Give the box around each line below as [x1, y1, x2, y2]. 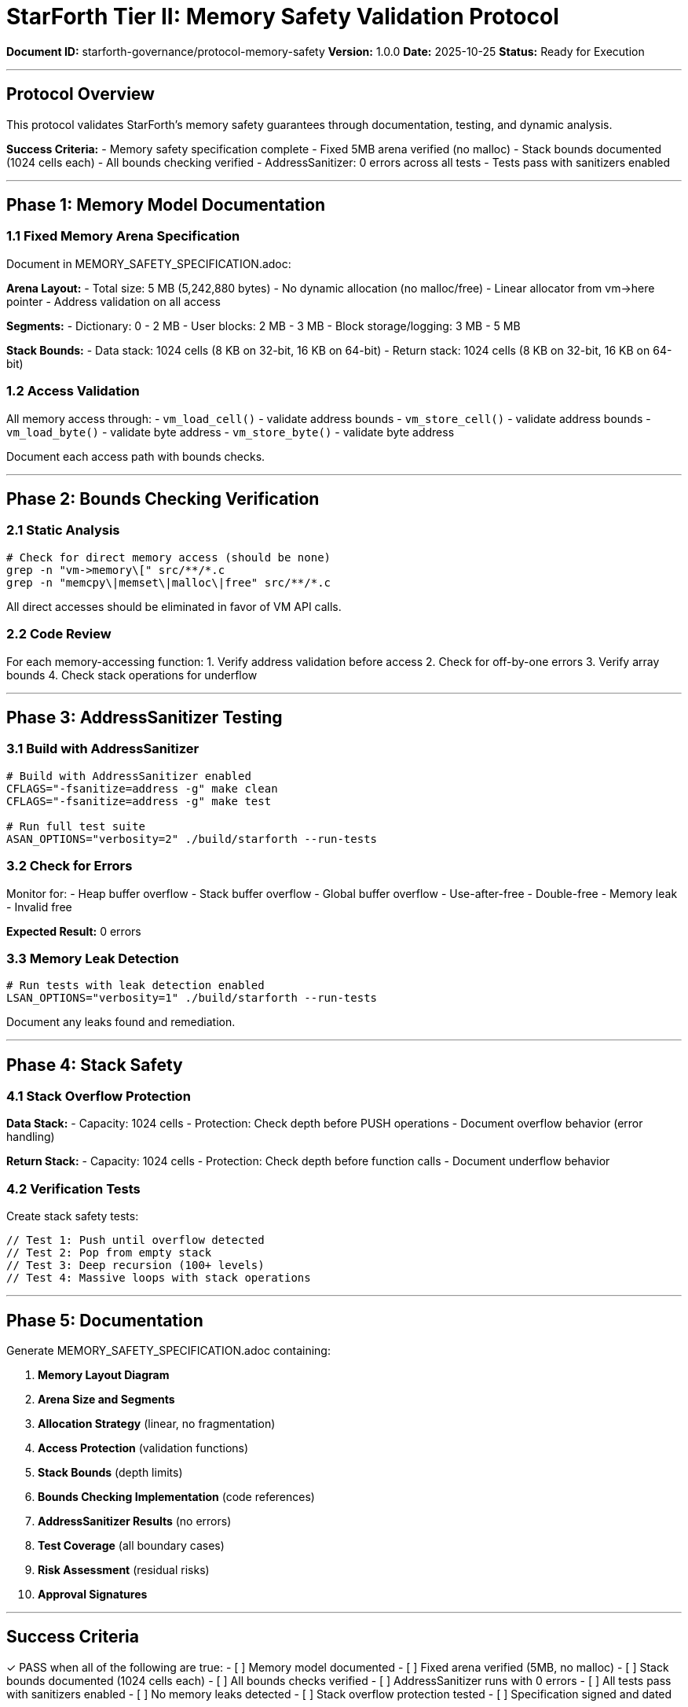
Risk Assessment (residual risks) [38, 1563, 210, 1577]
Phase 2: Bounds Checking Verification [6, 488, 320, 509]
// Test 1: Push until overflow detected [6, 1234, 265, 1247]
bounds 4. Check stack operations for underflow [6, 668, 258, 682]
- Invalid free [6, 899, 72, 914]
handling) [6, 1130, 55, 1144]
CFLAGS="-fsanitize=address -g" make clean [6, 782, 278, 795]
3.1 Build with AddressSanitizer [6, 741, 199, 757]
